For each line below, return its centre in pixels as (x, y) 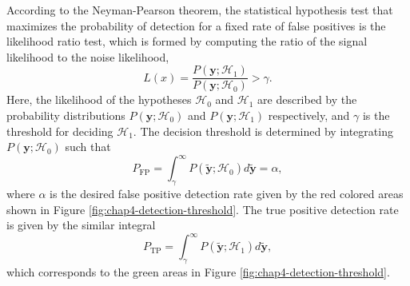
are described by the (307, 99)
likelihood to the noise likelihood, (88, 56)
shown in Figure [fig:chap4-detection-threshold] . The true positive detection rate (203, 209)
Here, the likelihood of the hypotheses (99, 99)
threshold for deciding (60, 131)
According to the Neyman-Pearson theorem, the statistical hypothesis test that (200, 10)
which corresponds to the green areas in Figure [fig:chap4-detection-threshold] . (198, 272)
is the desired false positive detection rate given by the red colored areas (227, 194)
